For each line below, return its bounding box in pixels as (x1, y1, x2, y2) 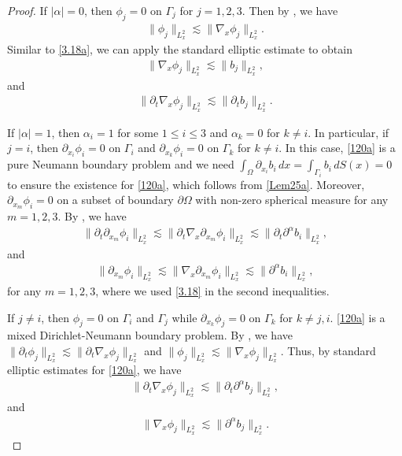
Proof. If (7, 2, 47, 18)
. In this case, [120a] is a (278, 139, 396, 156)
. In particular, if (308, 124, 389, 140)
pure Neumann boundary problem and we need (7, 156, 234, 172)
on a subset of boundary (57, 191, 174, 208)
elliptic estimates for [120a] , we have (7, 361, 182, 378)
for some (117, 124, 159, 140)
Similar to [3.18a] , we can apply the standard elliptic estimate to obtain (7, 41, 352, 57)
